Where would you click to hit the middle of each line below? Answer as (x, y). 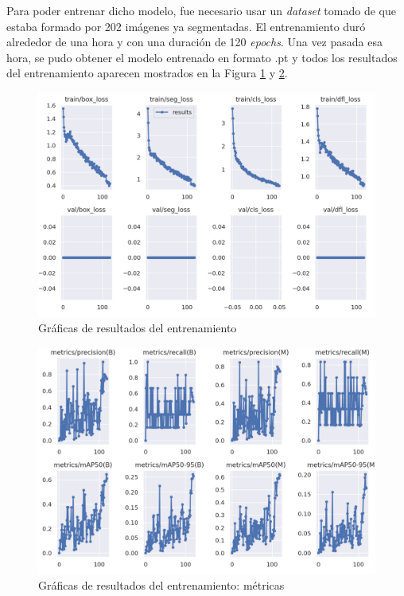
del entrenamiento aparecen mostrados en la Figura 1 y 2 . (147, 73)
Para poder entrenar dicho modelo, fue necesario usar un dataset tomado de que (201, 10)
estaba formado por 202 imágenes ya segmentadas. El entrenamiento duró (186, 26)
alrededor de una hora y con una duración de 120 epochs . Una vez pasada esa (194, 42)
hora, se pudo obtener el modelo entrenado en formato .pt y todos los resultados (202, 57)
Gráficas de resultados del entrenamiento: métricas (161, 585)
